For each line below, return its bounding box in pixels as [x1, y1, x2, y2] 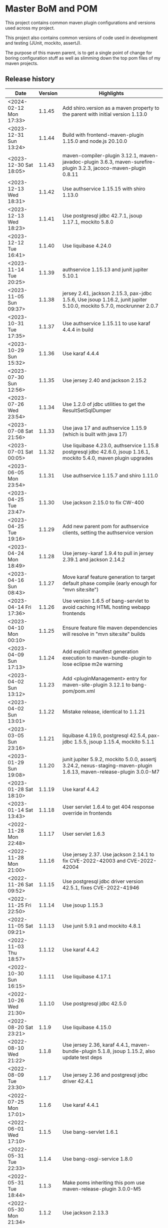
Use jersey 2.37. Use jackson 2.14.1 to [62, 851, 154, 858]
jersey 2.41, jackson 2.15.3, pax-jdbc [62, 290, 152, 297]
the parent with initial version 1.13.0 [62, 111, 147, 118]
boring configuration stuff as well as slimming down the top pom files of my [5, 55, 161, 61]
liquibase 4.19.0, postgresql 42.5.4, [62, 732, 147, 739]
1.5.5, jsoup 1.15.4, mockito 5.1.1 [74, 738, 154, 745]
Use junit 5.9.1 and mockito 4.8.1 [62, 922, 141, 929]
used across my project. [5, 25, 55, 31]
